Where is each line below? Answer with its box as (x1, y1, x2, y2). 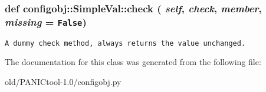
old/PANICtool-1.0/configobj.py (5, 75, 121, 87)
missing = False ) (5, 14, 87, 29)
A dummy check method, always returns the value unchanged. (5, 39, 246, 47)
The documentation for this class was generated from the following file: (5, 56, 261, 68)
